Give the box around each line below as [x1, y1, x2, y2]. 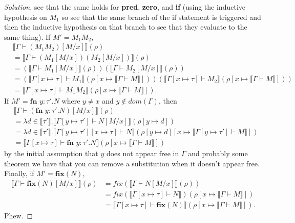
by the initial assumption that [4, 148, 98, 159]
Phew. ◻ [4, 210, 33, 221]
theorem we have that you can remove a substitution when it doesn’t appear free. [4, 158, 260, 168]
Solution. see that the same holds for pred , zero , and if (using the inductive [4, 2, 245, 12]
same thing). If [4, 31, 51, 42]
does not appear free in [106, 148, 179, 159]
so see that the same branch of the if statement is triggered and [61, 11, 261, 22]
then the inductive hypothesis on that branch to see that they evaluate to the [4, 21, 247, 32]
